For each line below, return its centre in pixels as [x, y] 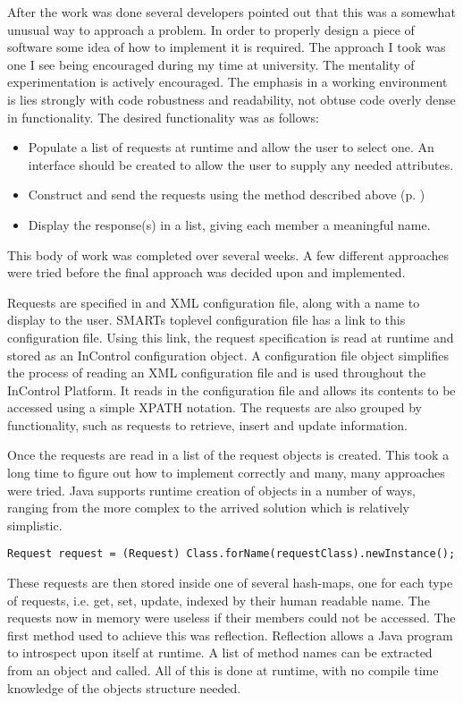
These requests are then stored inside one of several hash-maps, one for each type [230, 583]
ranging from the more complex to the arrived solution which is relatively [208, 508]
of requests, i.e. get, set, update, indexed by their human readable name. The [219, 600]
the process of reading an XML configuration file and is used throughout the [217, 373]
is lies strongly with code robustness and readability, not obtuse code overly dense [231, 99]
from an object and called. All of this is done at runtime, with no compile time [223, 670]
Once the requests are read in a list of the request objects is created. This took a [228, 455]
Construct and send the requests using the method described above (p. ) [227, 195]
